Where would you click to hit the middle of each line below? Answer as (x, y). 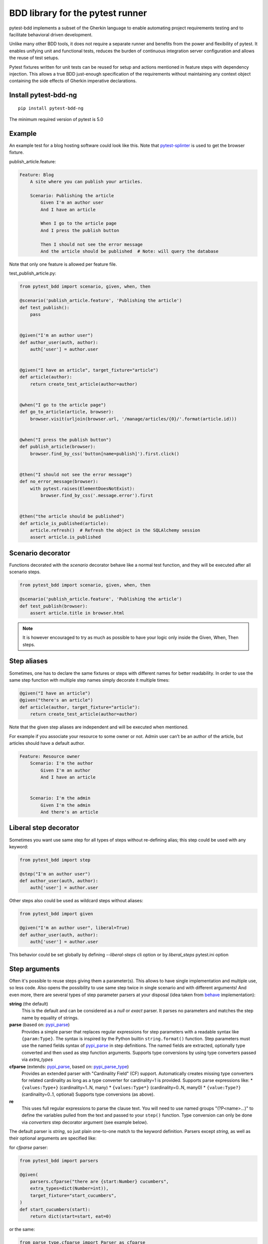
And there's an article (69, 812)
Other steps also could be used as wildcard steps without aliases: (76, 901)
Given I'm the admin (66, 805)
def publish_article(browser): (58, 447)
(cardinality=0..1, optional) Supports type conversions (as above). (88, 1094)
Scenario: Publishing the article (72, 196)
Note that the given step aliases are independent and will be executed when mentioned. (99, 727)
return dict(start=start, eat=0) (71, 1216)
